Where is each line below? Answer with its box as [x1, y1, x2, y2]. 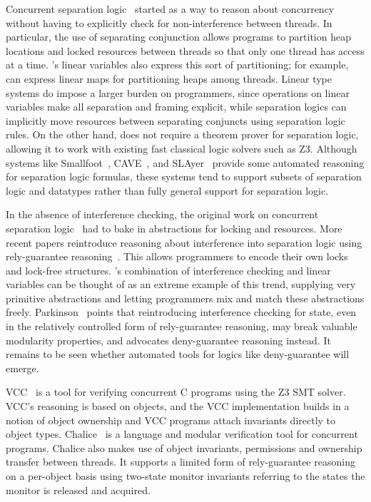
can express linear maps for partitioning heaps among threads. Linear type [6, 71, 332, 86]
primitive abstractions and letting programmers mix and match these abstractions [6, 290, 365, 305]
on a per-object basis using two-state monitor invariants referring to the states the [6, 468, 365, 483]
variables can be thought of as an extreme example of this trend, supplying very [6, 277, 356, 292]
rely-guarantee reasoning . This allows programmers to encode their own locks [6, 249, 348, 264]
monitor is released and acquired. [6, 482, 151, 497]
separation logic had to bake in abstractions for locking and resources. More [6, 220, 342, 235]
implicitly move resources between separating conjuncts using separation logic [6, 113, 345, 128]
